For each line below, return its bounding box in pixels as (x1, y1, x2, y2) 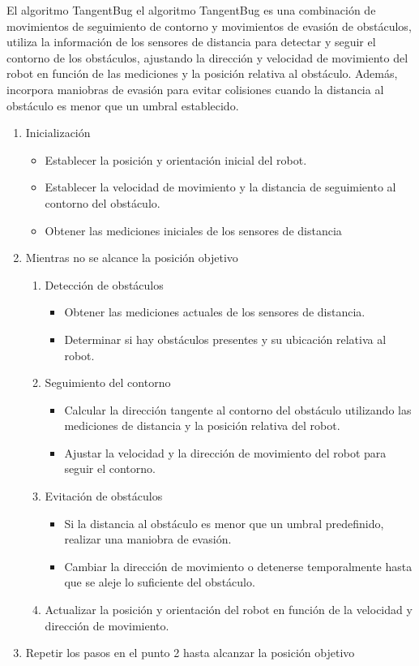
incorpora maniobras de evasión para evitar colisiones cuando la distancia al (6, 80, 384, 97)
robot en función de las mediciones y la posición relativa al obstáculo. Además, (6, 65, 398, 82)
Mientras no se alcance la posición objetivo (25, 249, 238, 266)
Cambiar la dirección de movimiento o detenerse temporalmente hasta (64, 557, 413, 574)
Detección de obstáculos (45, 276, 164, 293)
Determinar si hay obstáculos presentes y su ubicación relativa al (64, 330, 387, 347)
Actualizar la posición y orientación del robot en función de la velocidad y (45, 601, 413, 618)
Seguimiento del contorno (45, 374, 171, 391)
